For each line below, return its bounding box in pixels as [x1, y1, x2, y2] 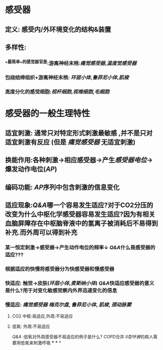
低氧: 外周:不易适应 [12, 323, 50, 329]
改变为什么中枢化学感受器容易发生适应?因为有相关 [5, 210, 155, 218]
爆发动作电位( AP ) [5, 165, 57, 174]
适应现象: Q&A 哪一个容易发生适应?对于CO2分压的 [5, 201, 154, 209]
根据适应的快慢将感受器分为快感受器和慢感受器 [5, 265, 114, 272]
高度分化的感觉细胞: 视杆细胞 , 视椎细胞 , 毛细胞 [5, 88, 110, 95]
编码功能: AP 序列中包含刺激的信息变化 [5, 183, 120, 191]
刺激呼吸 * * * [33, 340, 62, 346]
